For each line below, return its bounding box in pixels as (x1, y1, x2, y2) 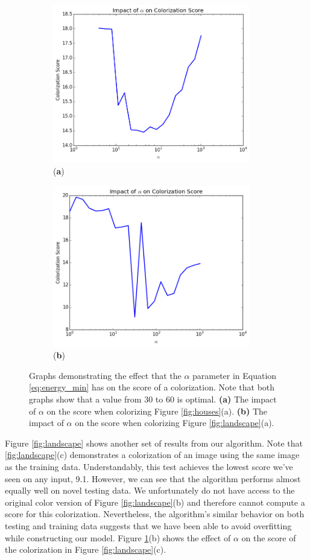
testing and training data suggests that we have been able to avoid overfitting (5, 520, 292, 532)
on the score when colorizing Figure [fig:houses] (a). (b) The (46, 404, 267, 417)
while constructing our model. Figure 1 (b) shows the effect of (5, 531, 231, 544)
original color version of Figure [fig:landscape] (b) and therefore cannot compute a (5, 495, 305, 508)
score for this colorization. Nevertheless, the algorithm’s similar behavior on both (5, 507, 305, 520)
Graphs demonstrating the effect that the (29, 369, 182, 381)
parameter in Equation (192, 369, 277, 381)
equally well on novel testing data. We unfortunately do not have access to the (5, 484, 295, 497)
